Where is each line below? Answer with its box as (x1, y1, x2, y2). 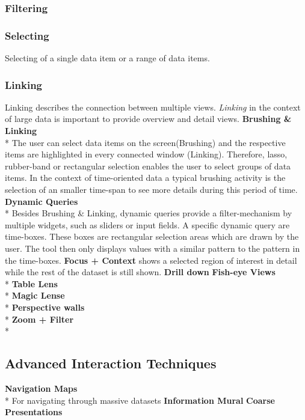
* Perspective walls (5, 300, 85, 313)
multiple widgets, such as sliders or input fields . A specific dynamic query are (5, 218, 290, 231)
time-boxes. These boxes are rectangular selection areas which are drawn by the (5, 230, 299, 243)
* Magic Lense (5, 289, 65, 302)
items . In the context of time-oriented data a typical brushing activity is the (5, 171, 286, 184)
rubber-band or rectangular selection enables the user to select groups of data (5, 159, 291, 172)
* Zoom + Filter (5, 312, 74, 325)
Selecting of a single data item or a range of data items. (5, 52, 210, 64)
